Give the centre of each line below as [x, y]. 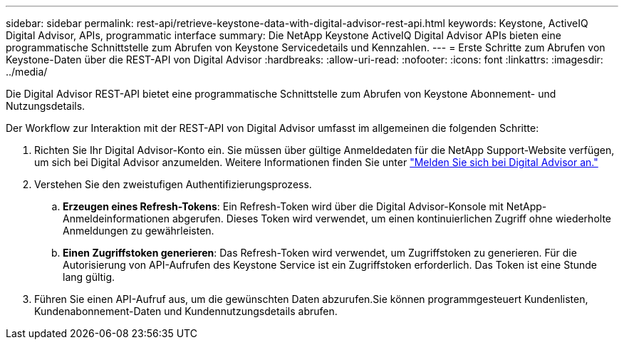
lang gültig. [89, 277]
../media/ [27, 72]
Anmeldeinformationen [116, 218]
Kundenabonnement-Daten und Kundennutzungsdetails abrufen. [186, 311]
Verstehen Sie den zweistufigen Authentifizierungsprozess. [173, 184]
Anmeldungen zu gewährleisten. [139, 231]
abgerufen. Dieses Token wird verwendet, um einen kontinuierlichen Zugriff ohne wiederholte [391, 218]
